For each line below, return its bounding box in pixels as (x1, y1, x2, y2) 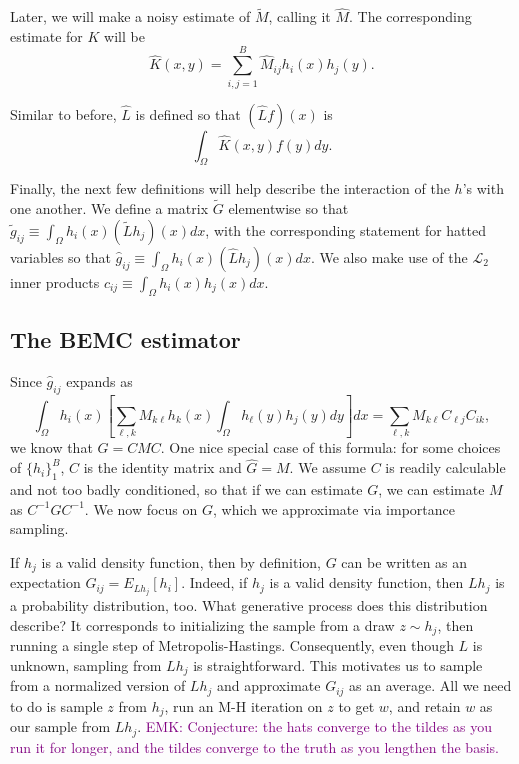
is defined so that (135, 103, 241, 124)
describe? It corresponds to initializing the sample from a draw (10, 614, 395, 635)
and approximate (216, 675, 321, 696)
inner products (10, 271, 100, 292)
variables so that (10, 246, 111, 267)
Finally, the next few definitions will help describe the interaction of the (10, 178, 450, 199)
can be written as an (341, 551, 468, 572)
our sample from (10, 716, 111, 737)
